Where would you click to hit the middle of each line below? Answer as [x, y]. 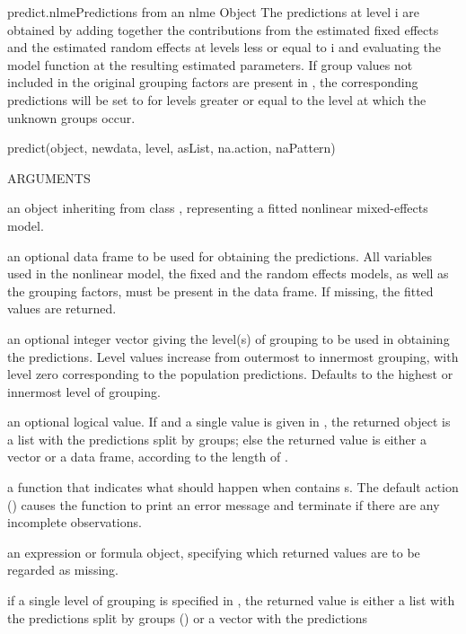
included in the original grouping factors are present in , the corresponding [213, 82]
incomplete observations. [75, 522]
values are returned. [62, 308]
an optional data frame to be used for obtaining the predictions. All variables [220, 255]
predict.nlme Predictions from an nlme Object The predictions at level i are [214, 12]
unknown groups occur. [71, 117]
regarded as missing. [63, 570]
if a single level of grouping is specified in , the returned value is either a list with [231, 600]
